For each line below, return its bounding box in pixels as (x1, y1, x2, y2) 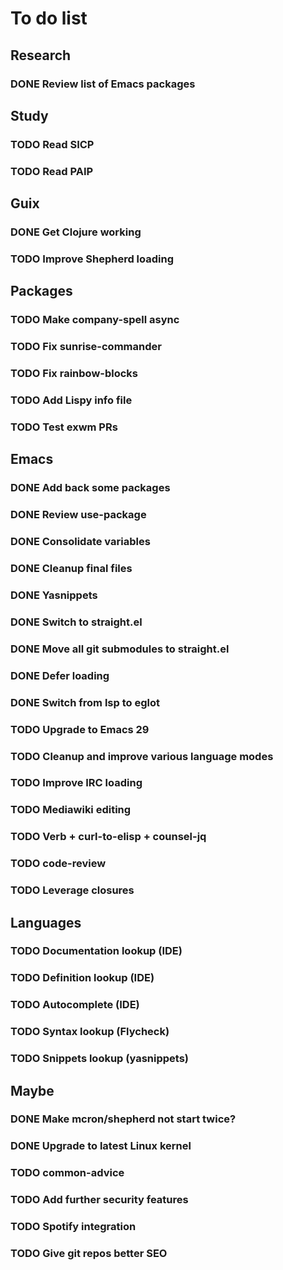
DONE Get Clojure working (10, 225, 142, 239)
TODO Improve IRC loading (10, 776, 143, 790)
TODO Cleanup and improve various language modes (10, 749, 274, 763)
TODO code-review (10, 857, 107, 871)
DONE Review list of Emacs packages (10, 77, 196, 91)
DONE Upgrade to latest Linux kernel (10, 1139, 192, 1153)
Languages (10, 914, 82, 931)
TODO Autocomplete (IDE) (10, 998, 140, 1012)
